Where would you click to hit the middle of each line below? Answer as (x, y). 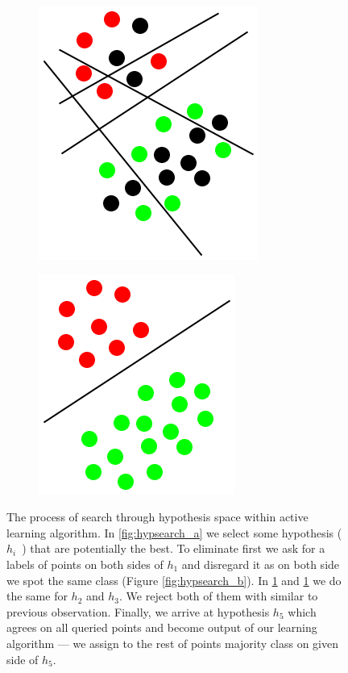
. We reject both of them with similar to (219, 596)
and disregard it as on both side (261, 564)
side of (23, 659)
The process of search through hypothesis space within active (157, 517)
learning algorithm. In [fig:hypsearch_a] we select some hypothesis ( (174, 532)
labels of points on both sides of (85, 564)
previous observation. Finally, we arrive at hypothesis (138, 611)
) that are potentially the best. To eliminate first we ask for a (174, 548)
